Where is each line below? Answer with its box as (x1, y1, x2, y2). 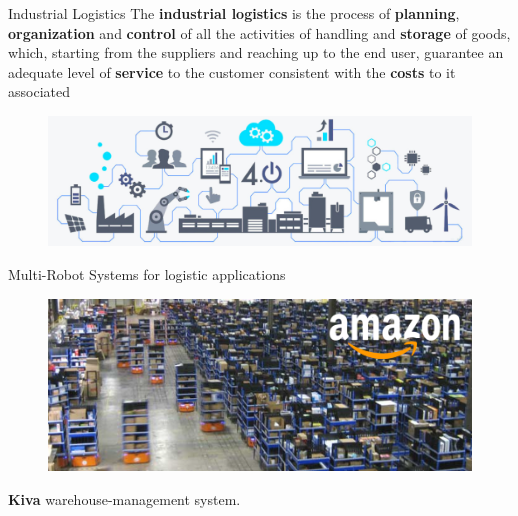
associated (8, 81, 70, 102)
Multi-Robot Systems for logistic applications (8, 263, 286, 284)
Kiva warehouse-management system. (8, 488, 241, 509)
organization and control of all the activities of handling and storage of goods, (8, 22, 511, 43)
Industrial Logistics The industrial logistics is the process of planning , (8, 3, 460, 23)
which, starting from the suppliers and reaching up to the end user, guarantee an (8, 42, 504, 63)
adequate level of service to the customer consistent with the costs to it (8, 61, 456, 82)
